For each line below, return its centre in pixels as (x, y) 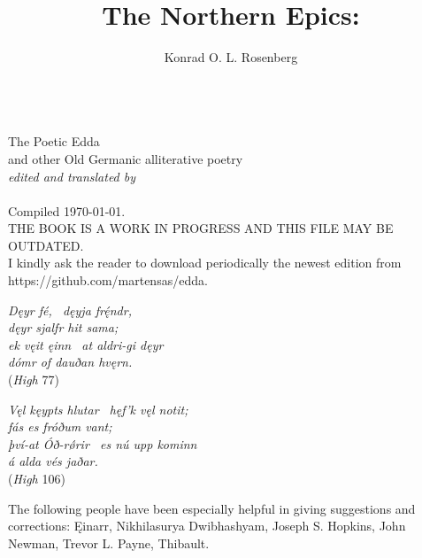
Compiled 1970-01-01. (67, 210)
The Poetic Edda (54, 141)
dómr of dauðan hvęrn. (70, 362)
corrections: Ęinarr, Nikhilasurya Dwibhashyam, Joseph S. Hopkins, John (207, 526)
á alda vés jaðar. (53, 461)
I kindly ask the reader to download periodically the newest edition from (205, 263)
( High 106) (37, 478)
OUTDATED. (46, 245)
